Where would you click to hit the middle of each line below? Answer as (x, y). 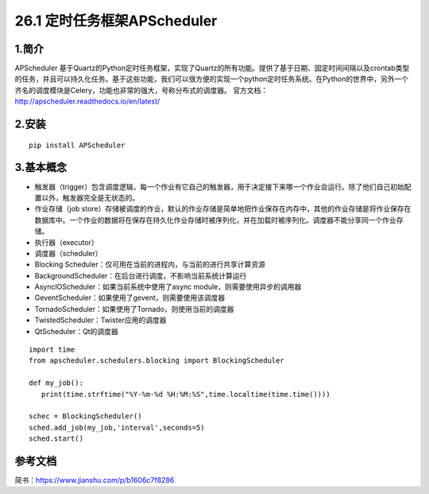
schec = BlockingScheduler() (85, 416)
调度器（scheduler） (68, 253)
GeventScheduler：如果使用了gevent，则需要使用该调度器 (130, 298)
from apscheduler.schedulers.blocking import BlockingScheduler (157, 361)
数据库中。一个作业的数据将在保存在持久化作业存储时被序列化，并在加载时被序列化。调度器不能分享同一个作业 (215, 220)
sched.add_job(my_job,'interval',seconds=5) (117, 427)
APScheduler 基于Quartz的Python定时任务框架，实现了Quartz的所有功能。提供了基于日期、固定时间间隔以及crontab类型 (212, 68)
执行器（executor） (66, 242)
